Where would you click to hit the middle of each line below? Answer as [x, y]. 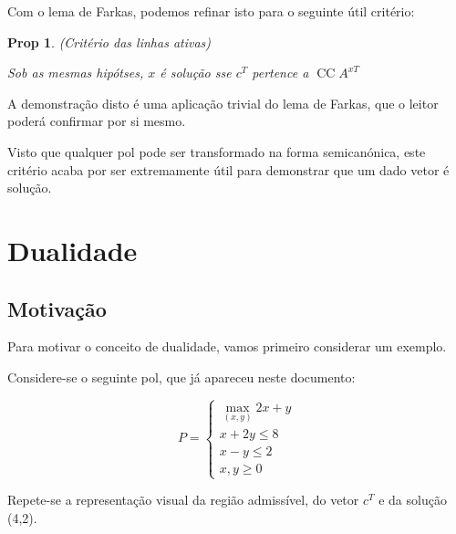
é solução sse [196, 73]
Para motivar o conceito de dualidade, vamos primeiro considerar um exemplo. [227, 346]
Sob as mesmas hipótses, [76, 73]
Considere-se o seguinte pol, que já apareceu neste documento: [181, 377]
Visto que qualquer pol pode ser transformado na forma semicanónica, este [217, 151]
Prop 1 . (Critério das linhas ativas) [109, 42]
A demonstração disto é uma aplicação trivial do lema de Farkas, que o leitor [223, 103]
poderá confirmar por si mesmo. [97, 121]
